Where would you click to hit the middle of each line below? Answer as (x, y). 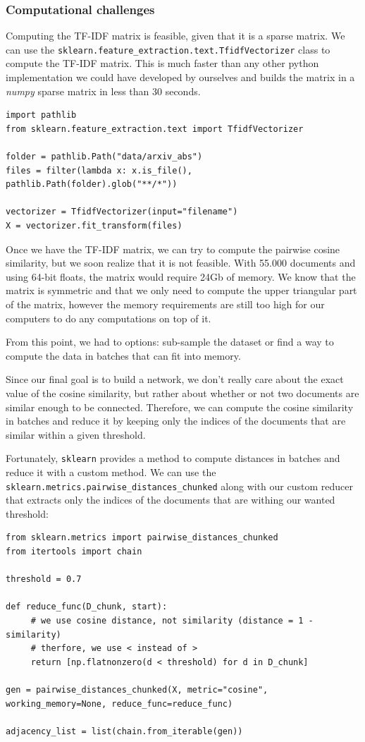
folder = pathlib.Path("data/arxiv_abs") (104, 157)
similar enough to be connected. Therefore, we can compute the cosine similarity (180, 407)
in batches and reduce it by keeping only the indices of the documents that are (176, 421)
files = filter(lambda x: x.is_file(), (99, 170)
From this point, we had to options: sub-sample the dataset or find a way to (170, 342)
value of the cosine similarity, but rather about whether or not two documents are (182, 393)
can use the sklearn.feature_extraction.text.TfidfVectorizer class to (168, 49)
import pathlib (41, 115)
